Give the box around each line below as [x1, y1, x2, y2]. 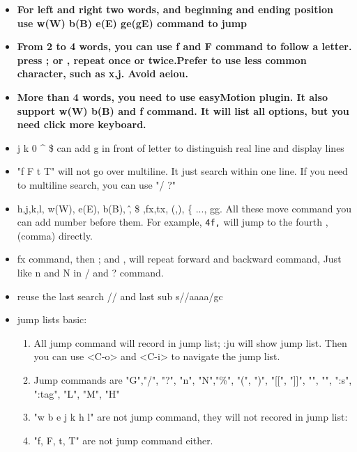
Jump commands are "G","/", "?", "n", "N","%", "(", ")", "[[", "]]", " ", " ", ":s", [33, 372, 352, 387]
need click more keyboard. [17, 117, 146, 132]
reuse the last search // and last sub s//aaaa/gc [17, 288, 223, 303]
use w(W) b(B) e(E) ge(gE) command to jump [17, 15, 248, 30]
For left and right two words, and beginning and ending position [17, 2, 334, 16]
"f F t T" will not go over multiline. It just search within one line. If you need [17, 164, 348, 178]
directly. [58, 228, 93, 242]
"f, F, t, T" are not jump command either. [33, 432, 213, 447]
